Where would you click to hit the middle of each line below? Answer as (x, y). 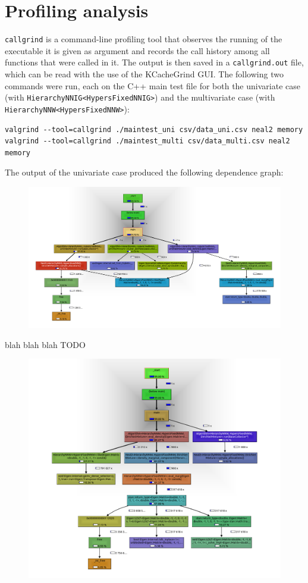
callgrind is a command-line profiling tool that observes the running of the (144, 39)
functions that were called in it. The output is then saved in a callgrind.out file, (154, 62)
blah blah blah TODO (45, 344)
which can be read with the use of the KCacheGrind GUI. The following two (144, 74)
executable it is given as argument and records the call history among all (137, 50)
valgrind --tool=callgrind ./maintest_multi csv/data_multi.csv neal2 (147, 141)
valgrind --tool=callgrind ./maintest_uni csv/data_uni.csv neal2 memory (154, 129)
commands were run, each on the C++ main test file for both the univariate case (153, 85)
